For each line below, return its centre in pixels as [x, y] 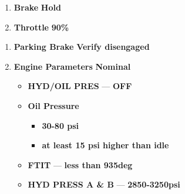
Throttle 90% [41, 27]
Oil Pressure [53, 105]
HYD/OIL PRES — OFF [80, 86]
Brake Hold [37, 7]
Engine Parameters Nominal [72, 66]
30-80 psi [60, 125]
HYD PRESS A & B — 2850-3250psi [104, 184]
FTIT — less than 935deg [80, 164]
